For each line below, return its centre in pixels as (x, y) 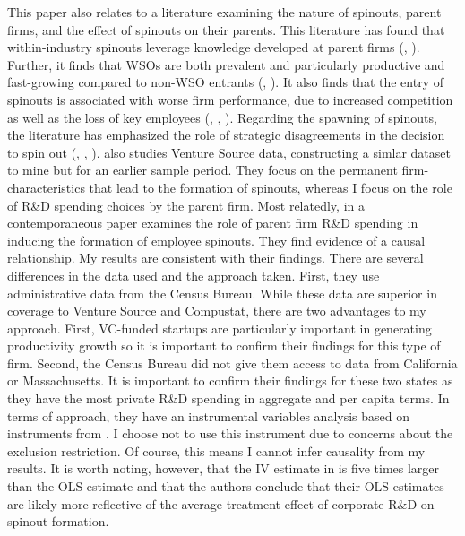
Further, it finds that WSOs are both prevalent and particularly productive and (226, 64)
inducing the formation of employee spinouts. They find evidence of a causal (216, 240)
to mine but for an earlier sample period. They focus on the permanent (202, 170)
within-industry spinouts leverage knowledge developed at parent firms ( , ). (214, 47)
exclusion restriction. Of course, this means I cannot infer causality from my (216, 450)
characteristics (46, 187)
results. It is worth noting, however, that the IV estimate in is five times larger (224, 468)
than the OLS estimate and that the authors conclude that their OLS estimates (226, 486)
